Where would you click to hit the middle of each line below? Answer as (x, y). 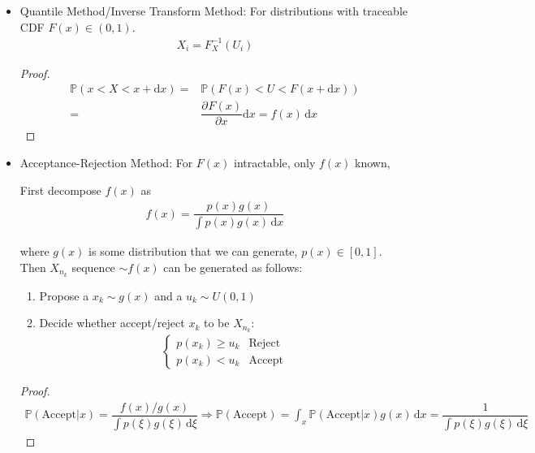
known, (373, 163)
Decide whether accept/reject (112, 323)
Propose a (64, 295)
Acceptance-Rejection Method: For (106, 163)
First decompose (60, 190)
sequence (93, 267)
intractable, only (274, 163)
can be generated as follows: (233, 267)
